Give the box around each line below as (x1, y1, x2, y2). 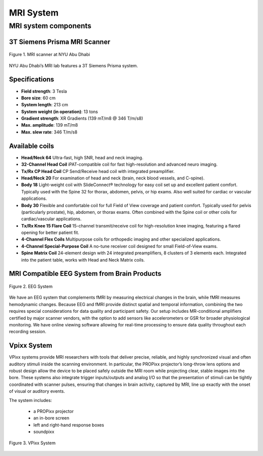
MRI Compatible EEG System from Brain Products (9, 269, 162, 278)
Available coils (9, 142, 55, 150)
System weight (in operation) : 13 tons (21, 109, 98, 114)
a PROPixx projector (33, 408, 74, 414)
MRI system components (9, 21, 92, 30)
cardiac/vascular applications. (21, 216, 82, 222)
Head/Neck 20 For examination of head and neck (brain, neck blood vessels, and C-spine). (21, 175, 205, 181)
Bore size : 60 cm (21, 95, 56, 101)
